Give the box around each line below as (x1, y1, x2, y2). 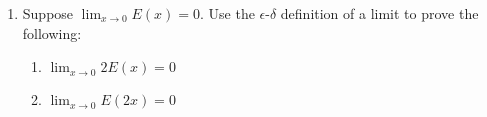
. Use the (200, 3, 255, 23)
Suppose (22, 3, 74, 23)
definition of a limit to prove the (280, 3, 479, 23)
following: (22, 22, 82, 43)
